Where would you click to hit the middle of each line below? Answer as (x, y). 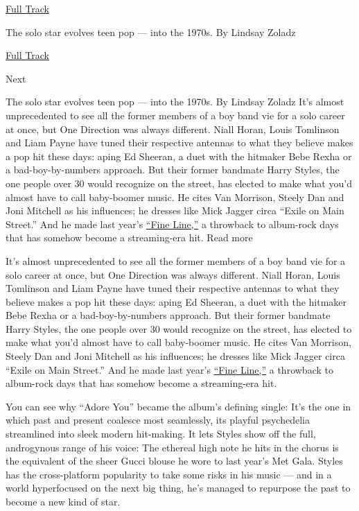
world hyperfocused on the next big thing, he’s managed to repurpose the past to (178, 488)
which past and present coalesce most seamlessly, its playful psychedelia (158, 420)
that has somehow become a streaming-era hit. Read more (129, 237)
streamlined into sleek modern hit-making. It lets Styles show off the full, (161, 434)
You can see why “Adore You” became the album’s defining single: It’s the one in (178, 406)
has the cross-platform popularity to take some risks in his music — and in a (169, 474)
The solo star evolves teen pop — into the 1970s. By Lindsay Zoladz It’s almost (175, 102)
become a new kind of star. (63, 501)
